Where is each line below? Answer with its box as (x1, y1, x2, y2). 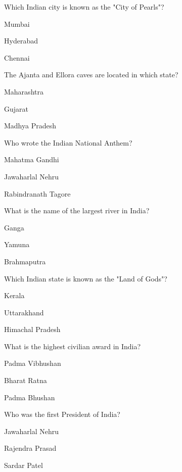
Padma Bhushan (4, 392, 55, 402)
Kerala (4, 290, 25, 301)
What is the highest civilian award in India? (4, 341, 141, 351)
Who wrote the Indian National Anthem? (4, 137, 132, 148)
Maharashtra (4, 86, 43, 97)
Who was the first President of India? (4, 409, 120, 419)
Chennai (4, 52, 30, 63)
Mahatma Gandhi (4, 154, 59, 165)
